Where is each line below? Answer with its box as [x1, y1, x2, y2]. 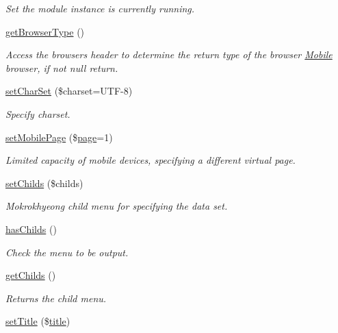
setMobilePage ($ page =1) [5, 129, 113, 144]
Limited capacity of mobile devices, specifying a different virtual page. [5, 153, 296, 167]
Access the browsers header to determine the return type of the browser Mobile [5, 47, 333, 62]
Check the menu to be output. [5, 245, 129, 259]
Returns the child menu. [5, 291, 107, 305]
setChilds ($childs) [5, 175, 83, 190]
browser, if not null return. [5, 60, 118, 75]
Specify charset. [5, 106, 70, 121]
